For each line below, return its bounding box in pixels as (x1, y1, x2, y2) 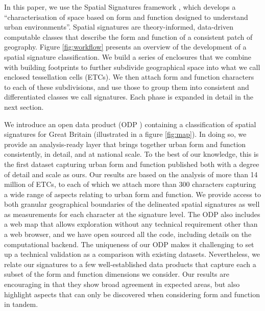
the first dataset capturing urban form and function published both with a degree (4, 158, 259, 169)
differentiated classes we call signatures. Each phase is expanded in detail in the (4, 91, 254, 102)
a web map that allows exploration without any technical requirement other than (4, 219, 258, 229)
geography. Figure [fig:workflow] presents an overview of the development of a (4, 41, 247, 52)
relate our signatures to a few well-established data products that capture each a (4, 258, 256, 269)
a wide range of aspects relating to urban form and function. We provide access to (4, 188, 261, 199)
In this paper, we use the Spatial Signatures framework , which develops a (4, 2, 236, 12)
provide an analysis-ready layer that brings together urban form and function (4, 138, 246, 149)
